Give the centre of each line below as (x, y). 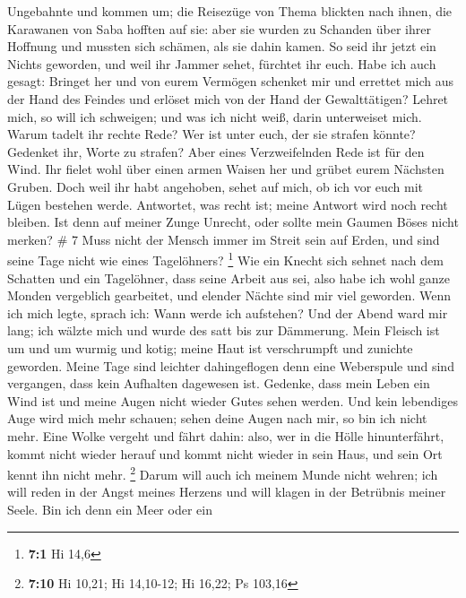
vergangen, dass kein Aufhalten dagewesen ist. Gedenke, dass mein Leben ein (219, 383)
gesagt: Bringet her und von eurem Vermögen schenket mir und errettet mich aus (231, 81)
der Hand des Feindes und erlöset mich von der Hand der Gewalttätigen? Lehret (228, 98)
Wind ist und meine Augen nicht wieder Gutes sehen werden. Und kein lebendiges (233, 400)
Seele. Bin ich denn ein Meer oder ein (110, 509)
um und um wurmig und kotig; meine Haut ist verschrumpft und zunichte (210, 347)
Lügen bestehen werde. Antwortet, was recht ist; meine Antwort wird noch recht (228, 204)
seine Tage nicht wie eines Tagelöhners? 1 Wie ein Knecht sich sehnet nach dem (225, 259)
